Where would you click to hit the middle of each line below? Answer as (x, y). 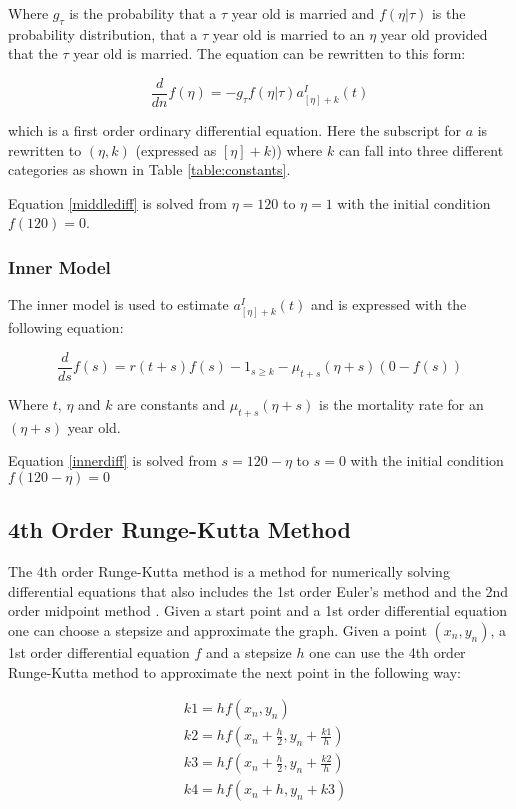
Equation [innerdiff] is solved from (112, 460)
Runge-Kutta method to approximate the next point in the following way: (234, 671)
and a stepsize (249, 652)
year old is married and (303, 13)
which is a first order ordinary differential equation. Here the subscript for (234, 130)
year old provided (434, 33)
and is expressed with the (388, 304)
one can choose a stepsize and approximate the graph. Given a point (217, 630)
